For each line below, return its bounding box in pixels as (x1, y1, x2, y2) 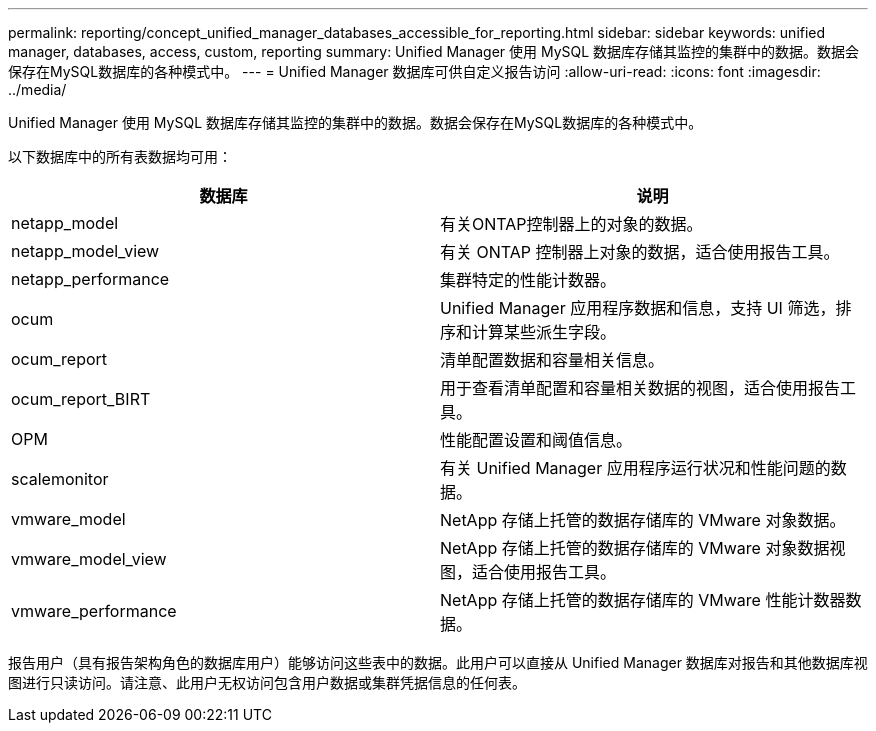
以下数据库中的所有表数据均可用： (8, 148, 232, 165)
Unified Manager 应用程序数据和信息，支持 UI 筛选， (440, 298, 836, 318)
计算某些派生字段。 (472, 322, 617, 342)
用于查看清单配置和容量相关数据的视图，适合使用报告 (440, 378, 841, 398)
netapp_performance (11, 269, 170, 289)
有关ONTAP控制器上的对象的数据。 (440, 214, 703, 234)
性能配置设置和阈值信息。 (440, 430, 633, 450)
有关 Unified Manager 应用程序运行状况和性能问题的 (440, 458, 831, 478)
